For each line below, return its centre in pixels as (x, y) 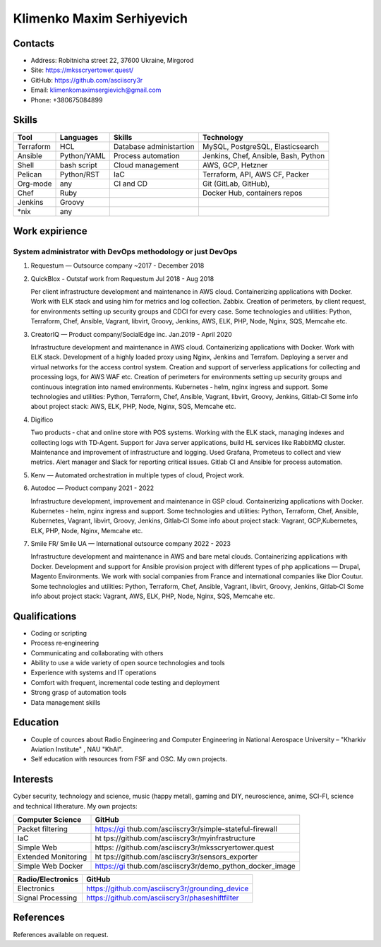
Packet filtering (43, 829)
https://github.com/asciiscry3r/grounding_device (167, 888)
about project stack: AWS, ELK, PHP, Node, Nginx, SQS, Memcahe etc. (133, 407)
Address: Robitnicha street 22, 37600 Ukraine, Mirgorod (112, 61)
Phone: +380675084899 (67, 100)
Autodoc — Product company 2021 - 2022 (92, 488)
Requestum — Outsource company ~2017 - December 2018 (117, 266)
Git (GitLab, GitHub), (236, 184)
